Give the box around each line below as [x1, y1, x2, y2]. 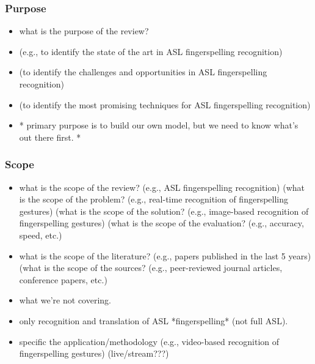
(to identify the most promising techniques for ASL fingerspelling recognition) [19, 98, 311, 111]
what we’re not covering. [19, 294, 111, 306]
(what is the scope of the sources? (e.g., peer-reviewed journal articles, [19, 261, 283, 274]
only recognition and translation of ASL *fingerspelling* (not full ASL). [19, 314, 288, 327]
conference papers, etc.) [19, 273, 107, 286]
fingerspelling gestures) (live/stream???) [19, 347, 169, 360]
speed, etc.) [19, 228, 62, 241]
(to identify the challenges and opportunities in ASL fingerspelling [19, 65, 267, 78]
